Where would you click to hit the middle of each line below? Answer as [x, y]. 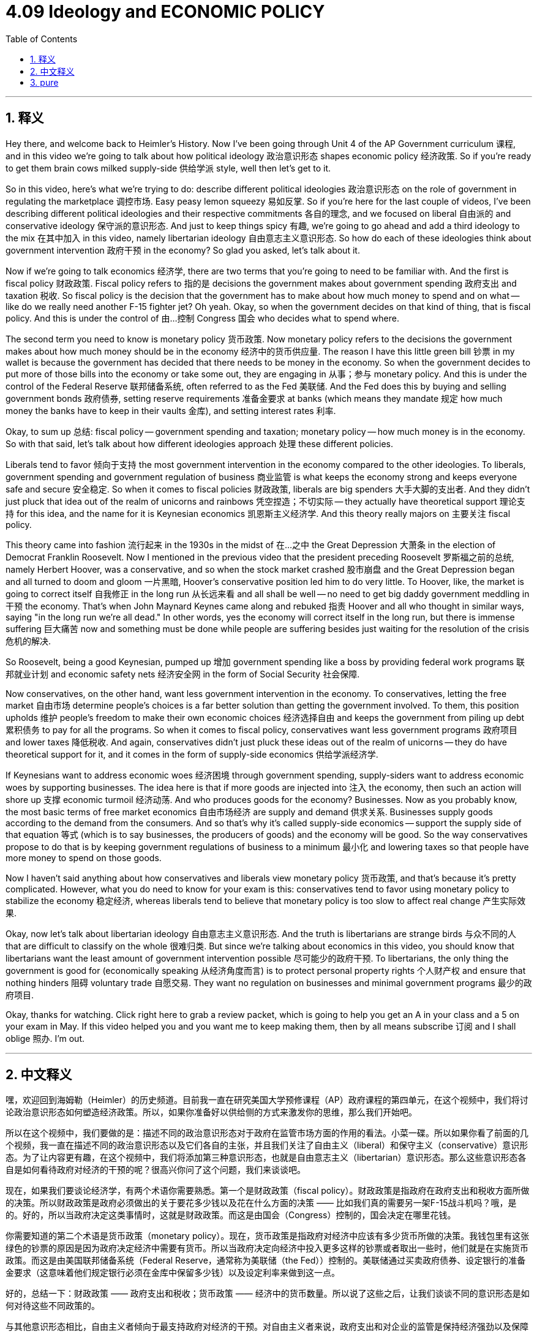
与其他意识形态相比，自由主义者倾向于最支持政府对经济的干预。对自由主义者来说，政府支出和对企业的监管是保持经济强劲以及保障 [267, 1327]
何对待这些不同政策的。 [53, 1306]
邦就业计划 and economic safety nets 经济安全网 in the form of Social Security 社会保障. [183, 674]
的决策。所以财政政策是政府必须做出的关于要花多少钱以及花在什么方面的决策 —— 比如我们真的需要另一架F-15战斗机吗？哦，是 [261, 1203]
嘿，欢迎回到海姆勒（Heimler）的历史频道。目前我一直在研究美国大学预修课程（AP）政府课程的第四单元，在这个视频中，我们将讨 [267, 1100]
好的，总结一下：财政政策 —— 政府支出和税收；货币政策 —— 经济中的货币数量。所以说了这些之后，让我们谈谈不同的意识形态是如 [268, 1294]
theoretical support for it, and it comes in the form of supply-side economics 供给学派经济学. [192, 754]
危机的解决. [28, 641]
